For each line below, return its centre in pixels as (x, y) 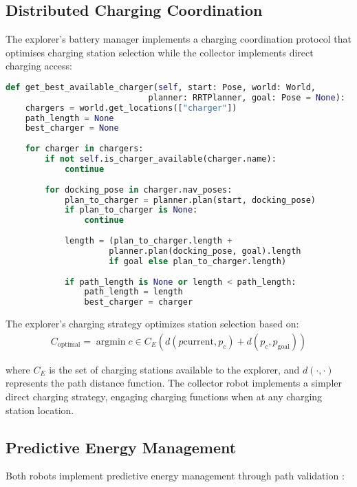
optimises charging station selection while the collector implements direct (160, 52)
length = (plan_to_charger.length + (148, 241)
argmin (111, 342)
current (198, 342)
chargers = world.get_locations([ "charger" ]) (131, 108)
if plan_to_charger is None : (131, 210)
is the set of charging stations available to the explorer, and (174, 369)
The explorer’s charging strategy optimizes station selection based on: (152, 324)
